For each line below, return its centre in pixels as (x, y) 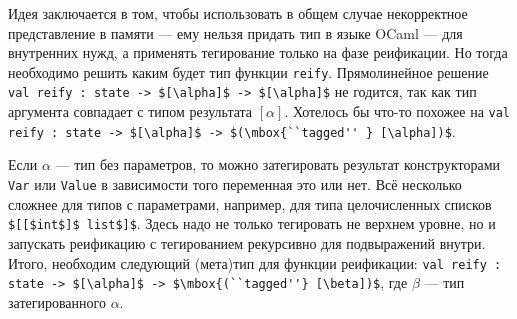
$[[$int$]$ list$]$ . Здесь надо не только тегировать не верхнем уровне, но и (252, 223)
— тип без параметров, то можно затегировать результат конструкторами (278, 164)
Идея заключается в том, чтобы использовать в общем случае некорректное (238, 13)
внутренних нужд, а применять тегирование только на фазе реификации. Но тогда (258, 52)
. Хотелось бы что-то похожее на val (397, 111)
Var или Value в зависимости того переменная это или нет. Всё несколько (235, 184)
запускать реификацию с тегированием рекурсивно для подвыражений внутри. (247, 242)
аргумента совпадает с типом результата (130, 111)
